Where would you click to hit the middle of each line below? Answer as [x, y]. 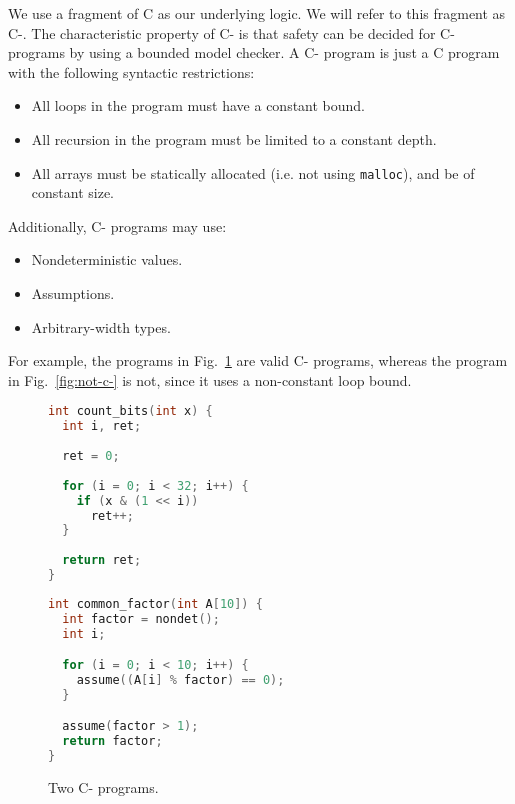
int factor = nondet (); [141, 618]
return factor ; [112, 741]
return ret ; [102, 560]
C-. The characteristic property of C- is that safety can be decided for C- [231, 32]
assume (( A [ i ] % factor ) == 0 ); [180, 680]
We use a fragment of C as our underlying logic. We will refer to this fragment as [257, 13]
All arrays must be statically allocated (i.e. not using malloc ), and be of [253, 172]
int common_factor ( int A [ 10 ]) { [155, 603]
